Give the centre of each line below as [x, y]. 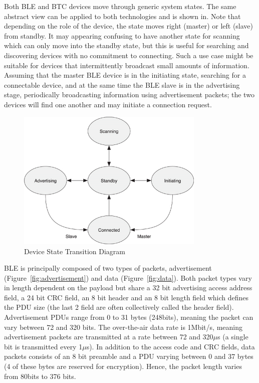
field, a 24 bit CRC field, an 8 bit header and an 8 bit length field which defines [126, 297]
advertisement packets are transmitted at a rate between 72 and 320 [109, 337]
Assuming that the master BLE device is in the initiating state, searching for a [125, 75]
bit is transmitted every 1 [43, 346]
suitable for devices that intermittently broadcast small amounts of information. [127, 65]
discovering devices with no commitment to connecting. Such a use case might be [129, 55]
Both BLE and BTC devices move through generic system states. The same [120, 6]
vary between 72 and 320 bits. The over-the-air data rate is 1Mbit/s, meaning [123, 327]
